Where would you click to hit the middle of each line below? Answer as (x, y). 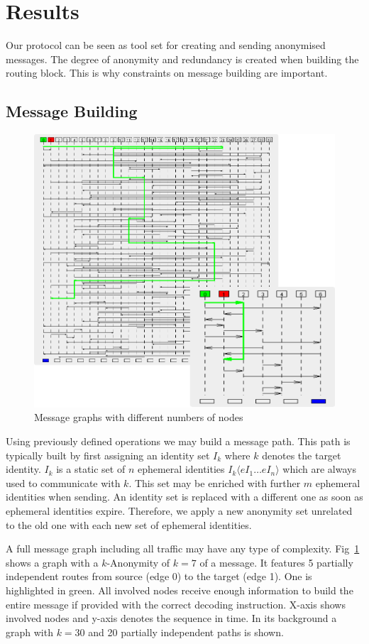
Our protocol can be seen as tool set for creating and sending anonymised (166, 45)
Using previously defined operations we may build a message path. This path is (178, 441)
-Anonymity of (138, 562)
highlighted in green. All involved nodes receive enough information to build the (180, 590)
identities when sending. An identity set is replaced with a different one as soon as (184, 497)
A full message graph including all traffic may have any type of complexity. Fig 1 (183, 549)
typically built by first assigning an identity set (108, 455)
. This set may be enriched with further (215, 482)
